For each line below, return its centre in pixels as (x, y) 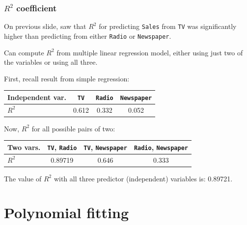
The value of (23, 178)
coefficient (37, 8)
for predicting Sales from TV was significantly (168, 26)
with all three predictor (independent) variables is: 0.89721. (143, 178)
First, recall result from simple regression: (67, 78)
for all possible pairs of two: (73, 128)
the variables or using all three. (51, 62)
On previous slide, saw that (45, 26)
